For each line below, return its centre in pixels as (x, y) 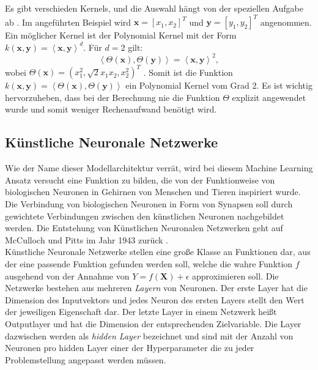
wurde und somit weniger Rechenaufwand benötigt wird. (111, 109)
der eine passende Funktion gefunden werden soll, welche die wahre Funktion (149, 264)
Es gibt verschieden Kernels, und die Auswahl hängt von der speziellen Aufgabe (154, 8)
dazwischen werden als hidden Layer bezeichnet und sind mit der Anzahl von (149, 335)
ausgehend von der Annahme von (67, 276)
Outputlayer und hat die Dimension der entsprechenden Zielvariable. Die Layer (153, 323)
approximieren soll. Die (235, 276)
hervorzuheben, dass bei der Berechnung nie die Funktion (113, 97)
